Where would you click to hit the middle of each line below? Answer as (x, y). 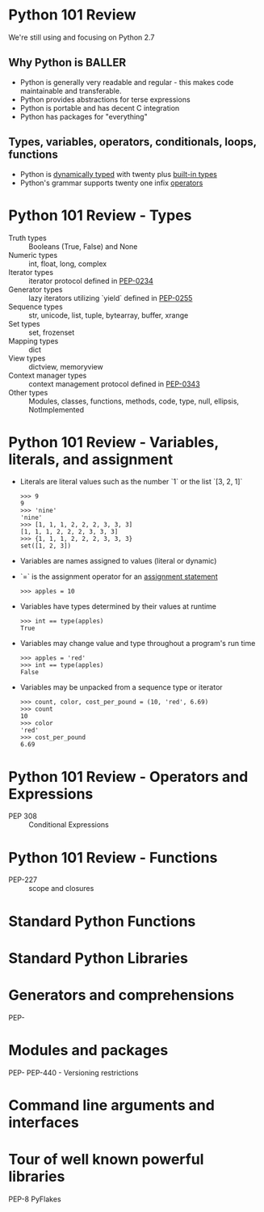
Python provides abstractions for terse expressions (105, 99)
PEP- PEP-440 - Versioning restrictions (73, 1072)
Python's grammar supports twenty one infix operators (111, 183)
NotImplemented (57, 409)
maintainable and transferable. (71, 91)
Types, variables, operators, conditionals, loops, (132, 142)
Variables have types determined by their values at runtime (118, 606)
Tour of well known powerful (106, 1159)
